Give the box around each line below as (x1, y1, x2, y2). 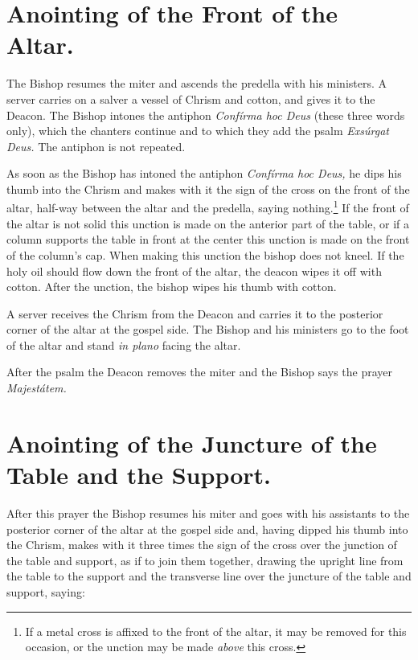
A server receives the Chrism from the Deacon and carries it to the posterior (6, 305, 383, 322)
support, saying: (6, 583, 85, 600)
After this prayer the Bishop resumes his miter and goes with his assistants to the (6, 504, 410, 521)
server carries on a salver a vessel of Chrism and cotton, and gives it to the (6, 90, 375, 107)
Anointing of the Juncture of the (6, 426, 377, 459)
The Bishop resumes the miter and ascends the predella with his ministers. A (6, 75, 387, 92)
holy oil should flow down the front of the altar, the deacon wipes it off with (6, 262, 382, 279)
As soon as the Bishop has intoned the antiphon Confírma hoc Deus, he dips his (6, 165, 402, 182)
